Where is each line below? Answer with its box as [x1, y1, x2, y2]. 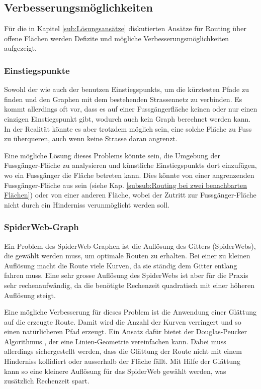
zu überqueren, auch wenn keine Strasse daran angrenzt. [4, 133, 178, 144]
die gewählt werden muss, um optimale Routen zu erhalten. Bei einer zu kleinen [4, 250, 250, 261]
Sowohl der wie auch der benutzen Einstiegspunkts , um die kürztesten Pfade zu [4, 84, 249, 94]
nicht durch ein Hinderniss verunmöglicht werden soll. [4, 199, 170, 210]
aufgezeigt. [4, 43, 37, 53]
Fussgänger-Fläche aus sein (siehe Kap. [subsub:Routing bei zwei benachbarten [4, 179, 247, 190]
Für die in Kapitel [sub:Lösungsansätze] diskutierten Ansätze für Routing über [4, 23, 247, 34]
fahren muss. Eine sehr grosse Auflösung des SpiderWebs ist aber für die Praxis [4, 270, 248, 280]
